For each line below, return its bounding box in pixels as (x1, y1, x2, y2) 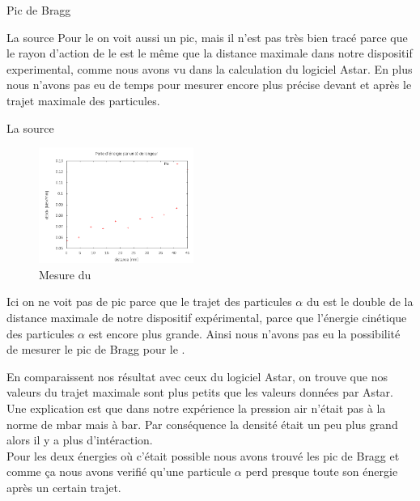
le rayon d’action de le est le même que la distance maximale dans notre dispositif (6, 45, 413, 62)
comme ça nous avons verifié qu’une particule (6, 463, 231, 480)
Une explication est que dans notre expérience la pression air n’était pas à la (6, 400, 386, 416)
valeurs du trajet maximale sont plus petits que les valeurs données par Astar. (6, 384, 393, 401)
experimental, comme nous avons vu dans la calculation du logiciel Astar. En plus (6, 60, 413, 77)
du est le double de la (306, 293, 414, 310)
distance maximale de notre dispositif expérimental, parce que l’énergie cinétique (6, 309, 407, 326)
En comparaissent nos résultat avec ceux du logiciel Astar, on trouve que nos (6, 367, 388, 384)
